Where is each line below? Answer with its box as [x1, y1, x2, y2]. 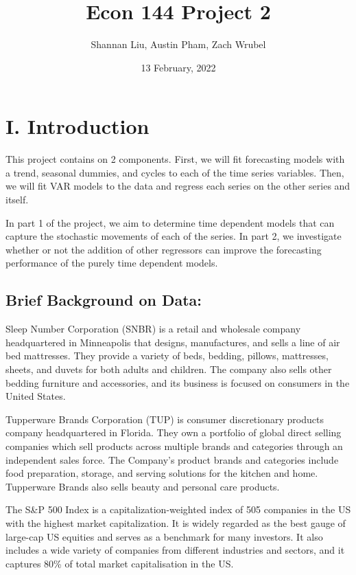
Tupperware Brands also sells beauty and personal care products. [5, 479, 280, 493]
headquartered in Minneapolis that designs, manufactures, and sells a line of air [5, 335, 340, 349]
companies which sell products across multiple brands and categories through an [5, 438, 343, 453]
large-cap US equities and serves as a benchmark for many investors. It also [5, 529, 323, 543]
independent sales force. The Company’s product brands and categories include [5, 452, 339, 466]
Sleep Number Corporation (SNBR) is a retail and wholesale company [5, 322, 301, 336]
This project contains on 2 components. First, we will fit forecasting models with [5, 152, 345, 166]
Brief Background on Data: [5, 289, 202, 311]
